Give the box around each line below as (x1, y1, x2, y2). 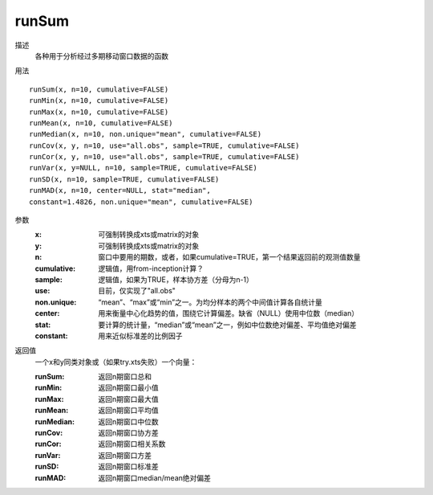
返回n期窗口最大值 (98, 394, 160, 403)
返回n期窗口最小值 (98, 382, 160, 393)
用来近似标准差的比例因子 (98, 330, 183, 341)
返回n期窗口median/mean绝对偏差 (98, 472, 212, 482)
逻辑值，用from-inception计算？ (98, 264, 204, 273)
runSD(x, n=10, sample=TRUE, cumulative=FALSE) (29, 174, 220, 184)
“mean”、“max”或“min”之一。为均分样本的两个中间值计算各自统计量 (98, 297, 322, 307)
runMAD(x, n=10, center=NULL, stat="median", (29, 186, 212, 195)
